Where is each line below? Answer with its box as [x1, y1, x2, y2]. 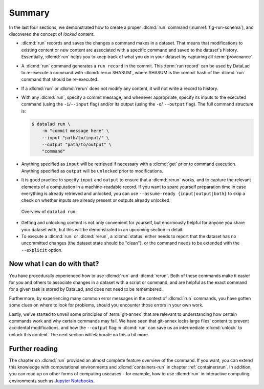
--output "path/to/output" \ [42, 142, 112, 147]
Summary [9, 7, 50, 18]
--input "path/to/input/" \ [42, 135, 110, 140]
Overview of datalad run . [21, 208, 77, 215]
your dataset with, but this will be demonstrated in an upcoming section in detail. [21, 226, 184, 232]
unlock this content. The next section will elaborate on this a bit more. [9, 331, 149, 337]
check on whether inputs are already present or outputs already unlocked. [21, 197, 171, 203]
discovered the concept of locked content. [9, 31, 95, 37]
